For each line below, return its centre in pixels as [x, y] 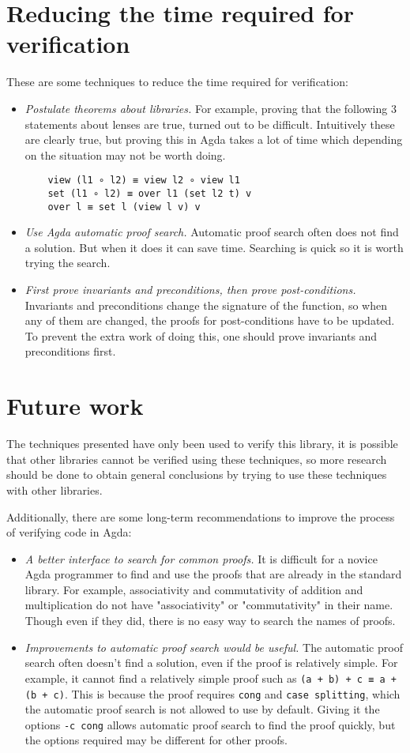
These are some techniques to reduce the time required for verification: [177, 82]
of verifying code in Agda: [69, 532]
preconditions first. [70, 351]
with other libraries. [55, 489]
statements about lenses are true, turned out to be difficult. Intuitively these [210, 124]
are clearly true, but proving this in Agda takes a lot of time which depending [214, 139]
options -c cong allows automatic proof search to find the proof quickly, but [210, 724]
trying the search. [68, 263]
